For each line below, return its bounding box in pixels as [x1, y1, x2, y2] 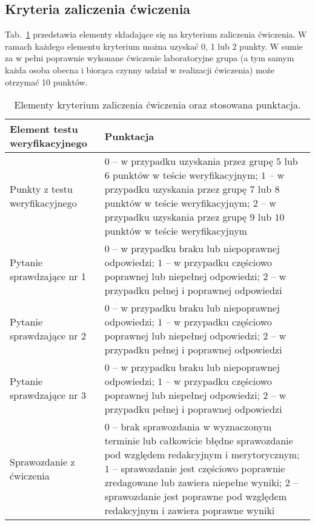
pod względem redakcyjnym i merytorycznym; [104, 447, 300, 462]
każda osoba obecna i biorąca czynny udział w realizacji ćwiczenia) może [5, 63, 275, 76]
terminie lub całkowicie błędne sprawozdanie [104, 433, 293, 448]
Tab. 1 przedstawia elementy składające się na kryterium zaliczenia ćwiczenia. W [5, 28, 307, 41]
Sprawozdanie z [10, 454, 75, 469]
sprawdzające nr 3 [10, 388, 86, 403]
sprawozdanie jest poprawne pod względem [104, 489, 287, 504]
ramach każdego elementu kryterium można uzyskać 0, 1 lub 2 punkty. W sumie [5, 39, 303, 52]
